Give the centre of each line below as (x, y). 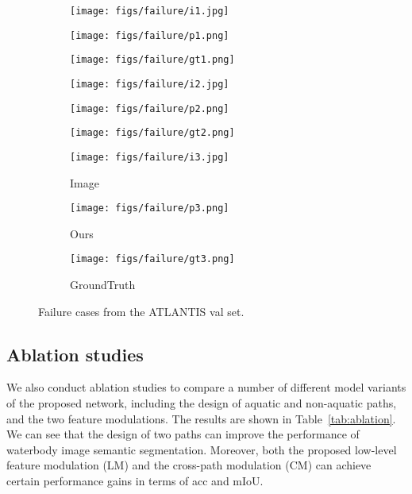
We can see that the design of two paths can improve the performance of (183, 434)
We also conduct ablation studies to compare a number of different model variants (206, 387)
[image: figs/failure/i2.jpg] (150, 84)
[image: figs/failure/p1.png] (150, 35)
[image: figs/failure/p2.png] (150, 108)
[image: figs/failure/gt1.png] (152, 60)
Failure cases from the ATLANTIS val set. (141, 311)
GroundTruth (103, 285)
